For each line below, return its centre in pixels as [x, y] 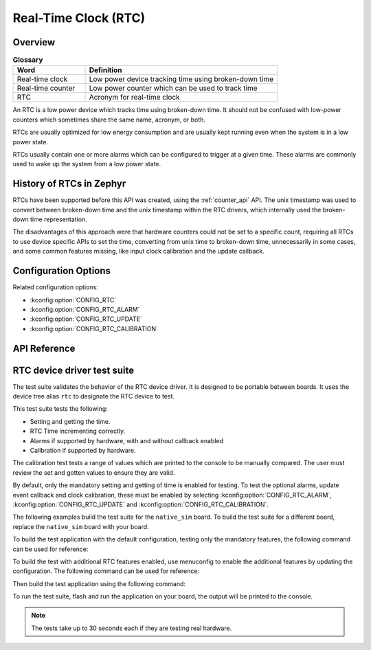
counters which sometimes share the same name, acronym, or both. [109, 120]
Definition [105, 70]
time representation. [58, 219]
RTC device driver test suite [73, 370]
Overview [34, 42]
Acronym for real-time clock [134, 98]
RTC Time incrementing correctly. [78, 431]
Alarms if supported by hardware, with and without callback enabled [126, 440]
